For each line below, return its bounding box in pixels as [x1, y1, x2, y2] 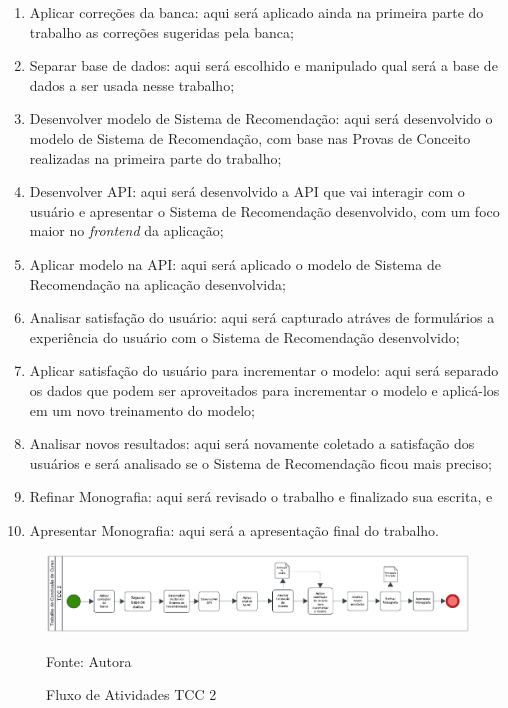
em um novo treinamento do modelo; [29, 399, 255, 420]
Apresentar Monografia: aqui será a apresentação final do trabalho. [29, 519, 440, 540]
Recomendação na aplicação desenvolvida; [29, 273, 286, 294]
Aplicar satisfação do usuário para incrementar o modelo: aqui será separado [29, 360, 499, 381]
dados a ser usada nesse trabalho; [29, 74, 235, 95]
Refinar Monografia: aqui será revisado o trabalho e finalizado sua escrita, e [29, 486, 493, 507]
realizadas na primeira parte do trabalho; [29, 147, 282, 168]
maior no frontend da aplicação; [29, 220, 224, 241]
